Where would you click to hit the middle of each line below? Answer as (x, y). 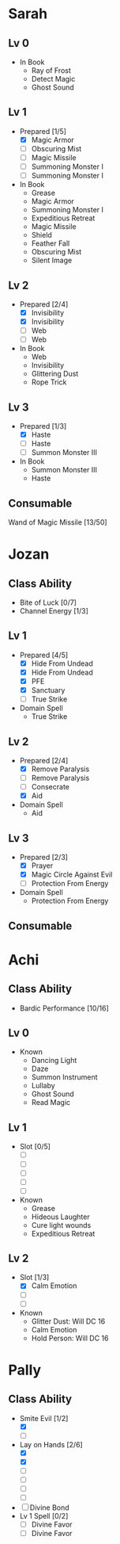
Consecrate (50, 787)
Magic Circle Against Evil (72, 875)
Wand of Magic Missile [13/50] (58, 522)
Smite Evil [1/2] (44, 1418)
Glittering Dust (55, 374)
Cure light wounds (61, 1225)
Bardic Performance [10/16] (64, 1008)
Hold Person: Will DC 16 (70, 1338)
